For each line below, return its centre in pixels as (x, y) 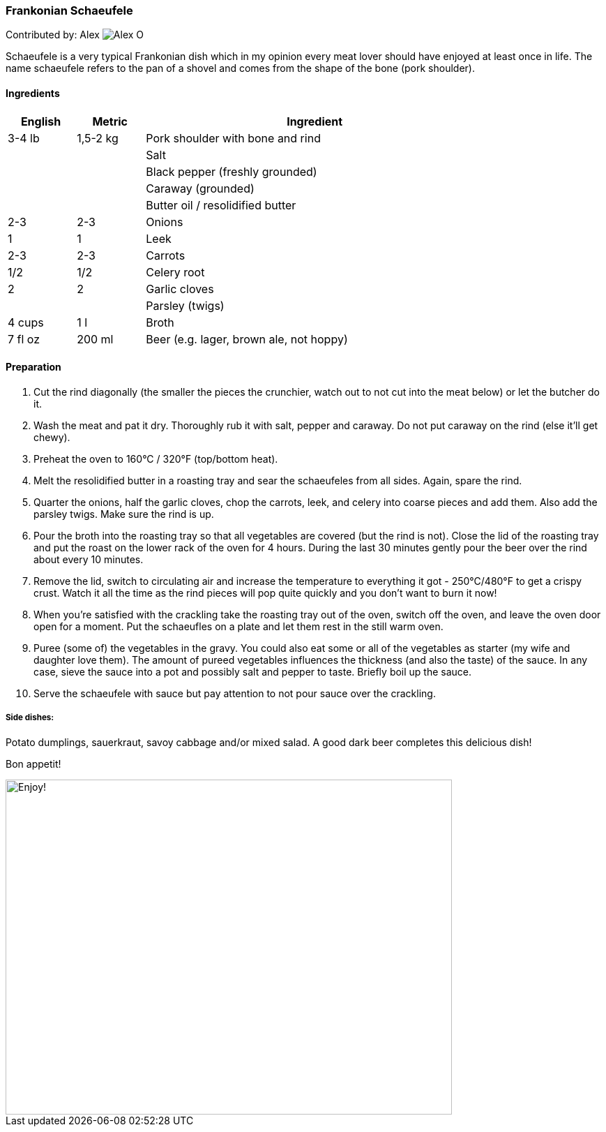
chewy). (52, 437)
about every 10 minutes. (89, 559)
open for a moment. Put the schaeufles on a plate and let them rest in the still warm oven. (238, 626)
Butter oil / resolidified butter (221, 205)
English (41, 121)
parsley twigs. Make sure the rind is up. (124, 514)
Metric (110, 121)
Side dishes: (30, 718)
